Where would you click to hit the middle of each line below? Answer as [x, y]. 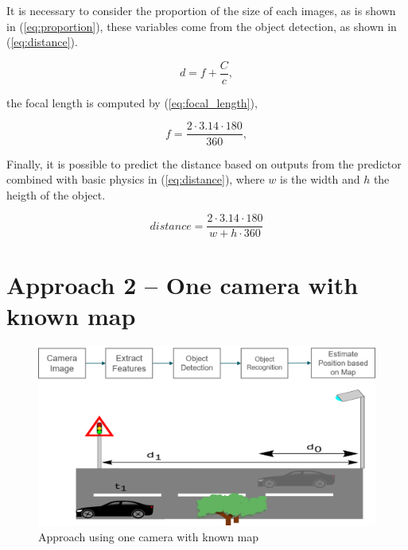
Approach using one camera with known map [149, 536]
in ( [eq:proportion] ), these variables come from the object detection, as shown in [202, 26]
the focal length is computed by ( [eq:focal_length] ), [132, 102]
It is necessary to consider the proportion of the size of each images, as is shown [201, 10]
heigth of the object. [56, 194]
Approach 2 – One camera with [183, 284]
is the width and [320, 179]
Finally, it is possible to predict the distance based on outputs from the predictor [204, 163]
